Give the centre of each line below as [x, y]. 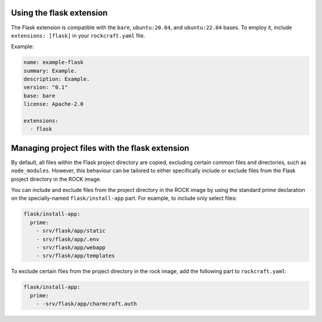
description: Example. [57, 79]
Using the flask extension [59, 13]
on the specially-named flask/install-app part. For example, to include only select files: [124, 198]
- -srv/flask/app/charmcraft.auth [86, 304]
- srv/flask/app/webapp [71, 248]
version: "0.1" [46, 87]
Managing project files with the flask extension [100, 148]
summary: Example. [50, 71]
